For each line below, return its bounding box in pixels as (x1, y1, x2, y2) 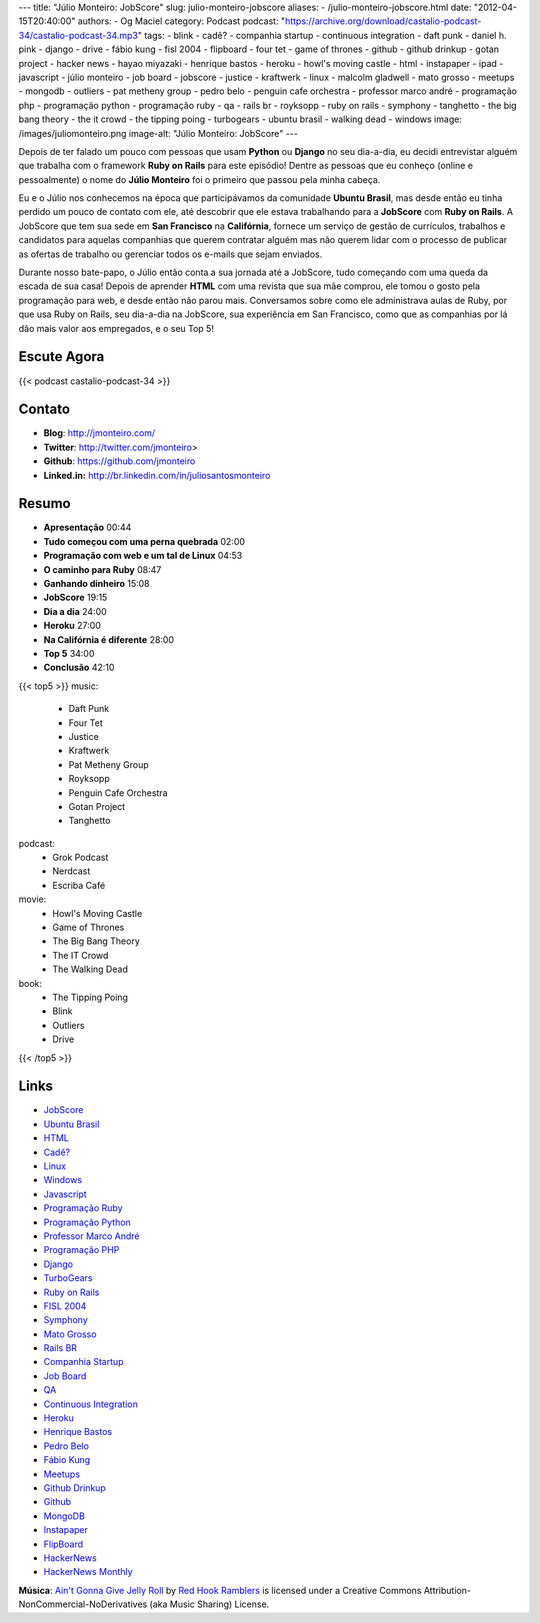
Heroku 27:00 (43, 620, 102, 632)
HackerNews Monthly (43, 1566, 134, 1578)
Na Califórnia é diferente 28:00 (43, 633, 175, 645)
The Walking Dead (52, 963, 129, 975)
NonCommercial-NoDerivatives (18, 1598, 148, 1610)
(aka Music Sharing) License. (149, 1598, 270, 1610)
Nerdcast (52, 865, 91, 877)
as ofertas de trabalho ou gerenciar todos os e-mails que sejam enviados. (18, 248, 323, 260)
